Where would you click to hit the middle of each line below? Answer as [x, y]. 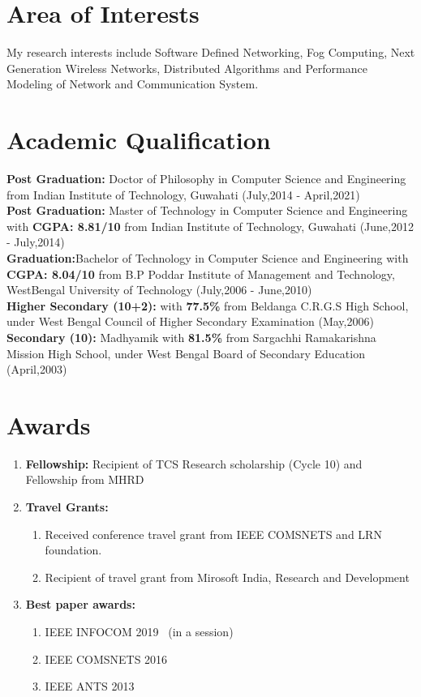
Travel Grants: [67, 507]
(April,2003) [37, 369]
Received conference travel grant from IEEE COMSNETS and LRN [213, 534]
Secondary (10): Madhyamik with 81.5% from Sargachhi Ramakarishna [191, 337]
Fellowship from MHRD [85, 479]
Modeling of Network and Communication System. [133, 84]
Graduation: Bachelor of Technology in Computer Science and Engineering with [208, 258]
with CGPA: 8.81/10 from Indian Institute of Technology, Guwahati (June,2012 [210, 226]
